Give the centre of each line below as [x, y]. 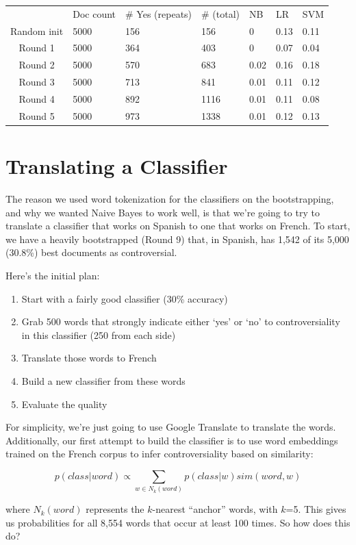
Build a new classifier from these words [103, 380]
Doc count [94, 13]
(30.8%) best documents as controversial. [91, 252]
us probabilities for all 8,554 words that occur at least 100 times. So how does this [178, 522]
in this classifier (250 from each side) [99, 334]
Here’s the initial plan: [53, 275]
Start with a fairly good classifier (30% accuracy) [125, 298]
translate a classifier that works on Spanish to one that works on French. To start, [178, 226]
